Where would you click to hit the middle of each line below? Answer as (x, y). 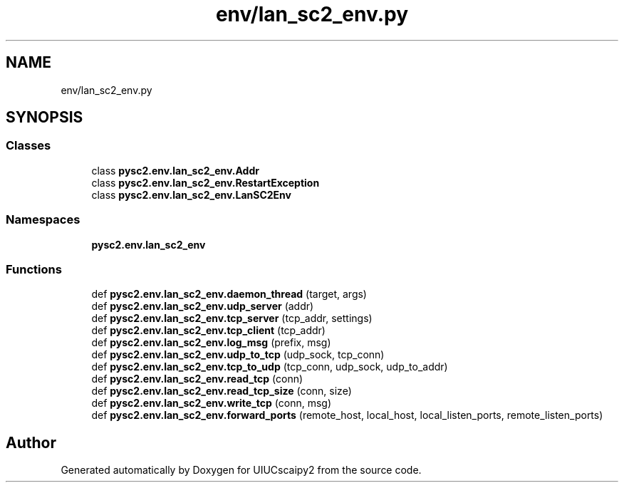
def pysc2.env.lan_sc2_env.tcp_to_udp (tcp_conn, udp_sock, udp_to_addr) (270, 367)
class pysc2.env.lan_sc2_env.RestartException (206, 182)
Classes (28, 146)
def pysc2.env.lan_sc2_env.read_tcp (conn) (197, 379)
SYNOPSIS (45, 118)
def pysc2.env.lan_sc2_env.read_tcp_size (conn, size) (222, 391)
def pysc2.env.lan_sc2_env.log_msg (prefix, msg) (211, 343)
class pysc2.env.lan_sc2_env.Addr (175, 170)
